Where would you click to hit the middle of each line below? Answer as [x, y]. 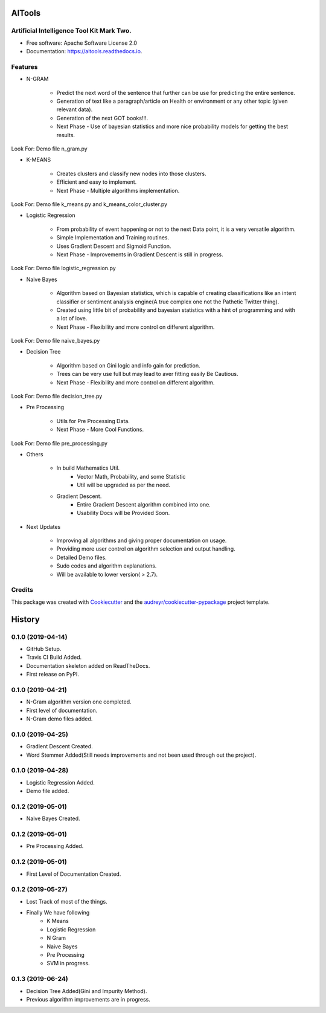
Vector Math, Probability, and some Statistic [131, 476]
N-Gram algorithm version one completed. [79, 702]
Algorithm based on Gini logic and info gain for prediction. [128, 365]
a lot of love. [72, 319]
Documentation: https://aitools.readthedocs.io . [84, 51]
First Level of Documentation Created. [74, 874]
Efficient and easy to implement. [97, 182]
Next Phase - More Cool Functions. [100, 430]
